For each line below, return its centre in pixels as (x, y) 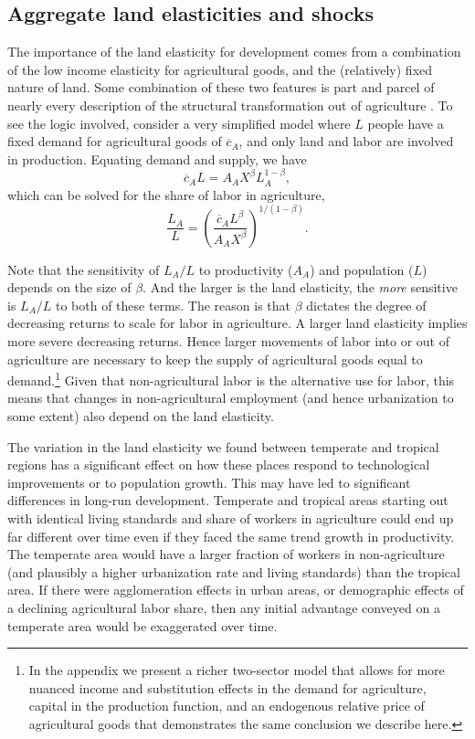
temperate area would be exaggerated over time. (142, 625)
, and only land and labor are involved (346, 141)
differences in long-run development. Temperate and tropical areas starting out (228, 500)
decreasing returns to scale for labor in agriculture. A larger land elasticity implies (237, 323)
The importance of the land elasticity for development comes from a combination (234, 52)
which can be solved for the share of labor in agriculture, (166, 194)
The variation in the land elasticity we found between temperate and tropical (223, 446)
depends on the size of (69, 287)
